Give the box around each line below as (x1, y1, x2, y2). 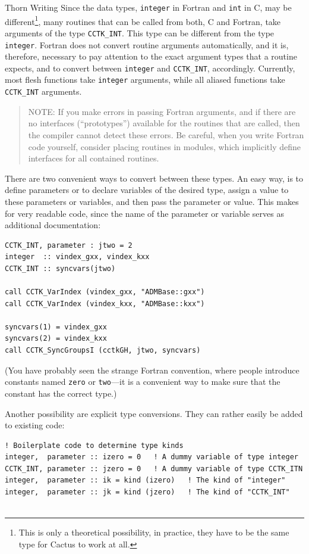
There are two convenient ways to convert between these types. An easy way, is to (5, 172, 304, 184)
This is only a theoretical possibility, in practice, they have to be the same (18, 526, 289, 539)
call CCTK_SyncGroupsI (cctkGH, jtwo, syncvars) (5, 346, 201, 355)
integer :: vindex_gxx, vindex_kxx (5, 253, 150, 262)
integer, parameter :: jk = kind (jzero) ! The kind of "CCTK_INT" (5, 488, 290, 497)
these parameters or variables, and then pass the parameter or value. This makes (5, 195, 299, 207)
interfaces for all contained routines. (28, 152, 159, 164)
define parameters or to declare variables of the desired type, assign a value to (5, 183, 289, 196)
